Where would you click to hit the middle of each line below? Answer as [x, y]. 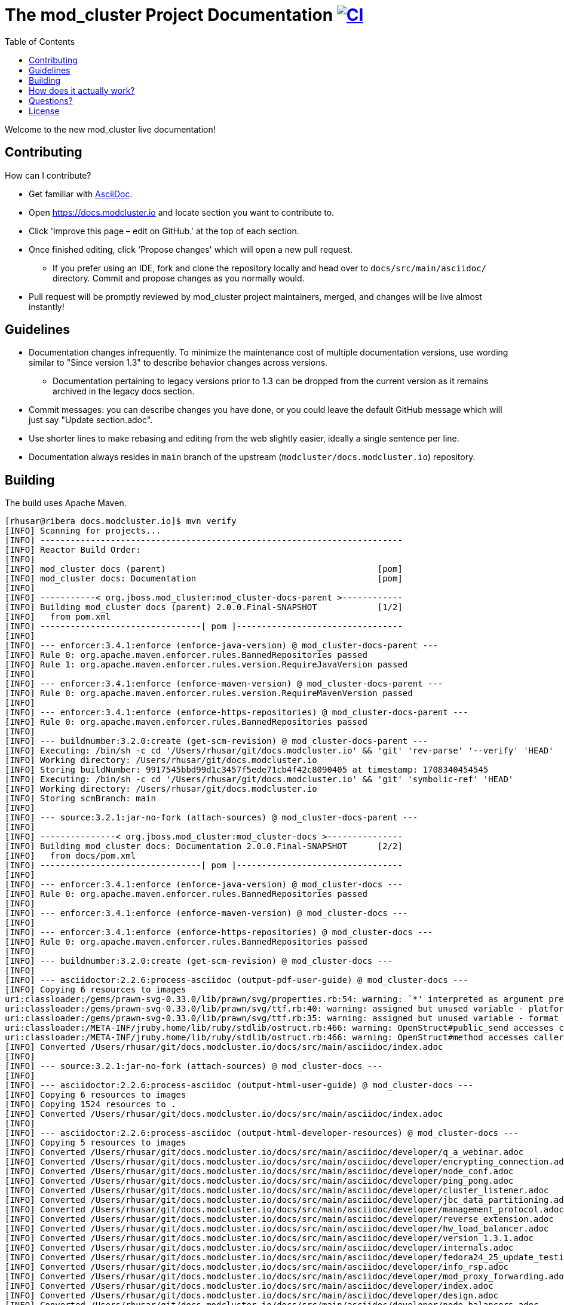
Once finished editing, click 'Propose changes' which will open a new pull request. [191, 249]
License [44, 111]
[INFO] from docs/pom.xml [70, 856]
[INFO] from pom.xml [58, 617]
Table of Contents [40, 41]
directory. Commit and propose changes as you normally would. [179, 278]
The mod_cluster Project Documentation [169, 15]
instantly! [47, 307]
